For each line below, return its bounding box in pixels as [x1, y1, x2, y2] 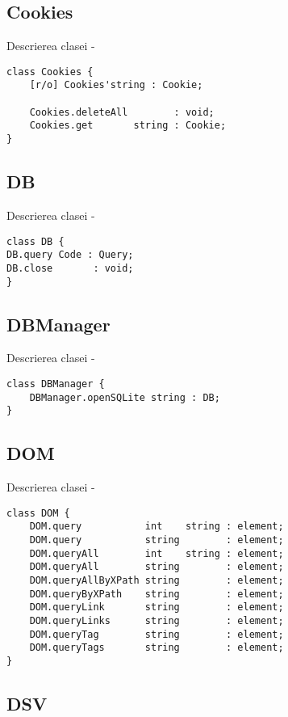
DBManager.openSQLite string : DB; [29, 391, 220, 403]
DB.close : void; [6, 262, 134, 274]
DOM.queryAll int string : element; [29, 547, 284, 559]
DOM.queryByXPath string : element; [29, 588, 284, 600]
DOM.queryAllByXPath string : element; [29, 575, 284, 586]
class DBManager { [6, 377, 105, 390]
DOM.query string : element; [29, 534, 284, 546]
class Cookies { [6, 65, 94, 78]
